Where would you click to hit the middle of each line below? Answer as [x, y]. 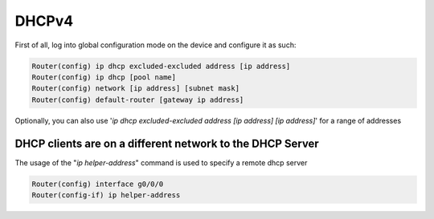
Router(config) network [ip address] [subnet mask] [136, 89]
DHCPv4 [44, 21]
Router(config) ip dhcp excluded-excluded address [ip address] [161, 66]
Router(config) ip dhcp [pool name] [104, 77]
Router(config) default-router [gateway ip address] [138, 99]
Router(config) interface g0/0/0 [98, 184]
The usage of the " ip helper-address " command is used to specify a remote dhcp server [161, 162]
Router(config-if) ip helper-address [106, 195]
